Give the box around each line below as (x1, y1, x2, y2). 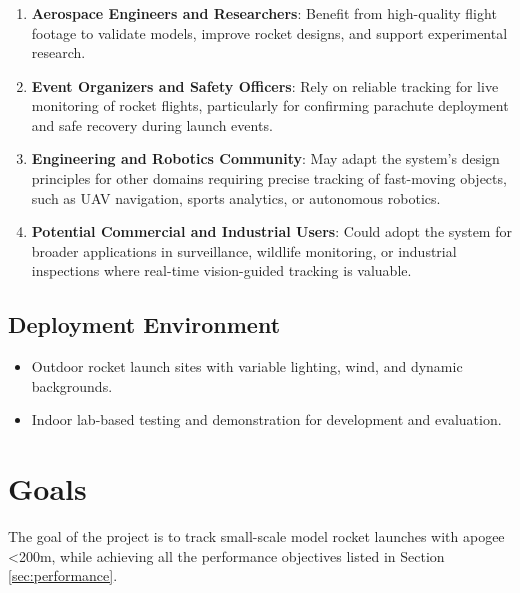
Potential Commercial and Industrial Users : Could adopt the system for (31, 221, 512, 242)
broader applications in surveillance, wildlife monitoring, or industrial (31, 240, 457, 261)
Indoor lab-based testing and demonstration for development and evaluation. (31, 409, 502, 430)
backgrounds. (31, 375, 113, 396)
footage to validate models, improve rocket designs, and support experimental (31, 22, 508, 43)
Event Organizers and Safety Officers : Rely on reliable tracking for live (31, 75, 499, 96)
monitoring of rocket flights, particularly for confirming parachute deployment (31, 95, 509, 116)
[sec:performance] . (8, 565, 118, 586)
